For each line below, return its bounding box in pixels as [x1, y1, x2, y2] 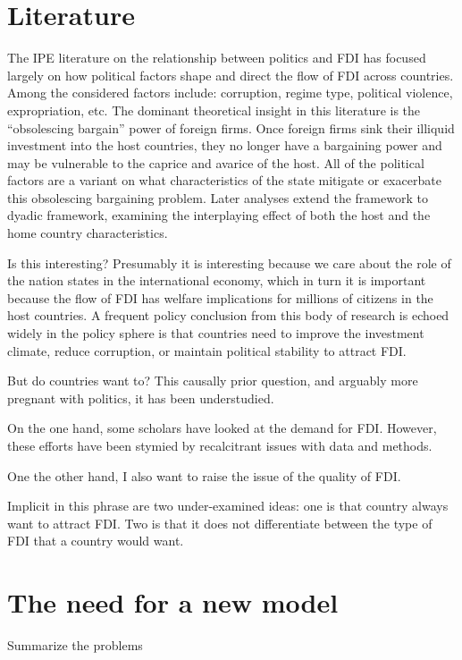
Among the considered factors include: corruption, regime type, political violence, [7, 83, 453, 102]
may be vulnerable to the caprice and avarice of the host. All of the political [7, 153, 424, 172]
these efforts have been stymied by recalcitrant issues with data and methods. [7, 436, 433, 454]
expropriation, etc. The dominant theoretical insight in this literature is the [7, 100, 421, 119]
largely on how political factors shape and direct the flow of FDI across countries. [7, 65, 454, 84]
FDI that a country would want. [7, 531, 184, 550]
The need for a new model [7, 584, 339, 621]
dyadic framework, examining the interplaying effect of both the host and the [7, 206, 431, 224]
